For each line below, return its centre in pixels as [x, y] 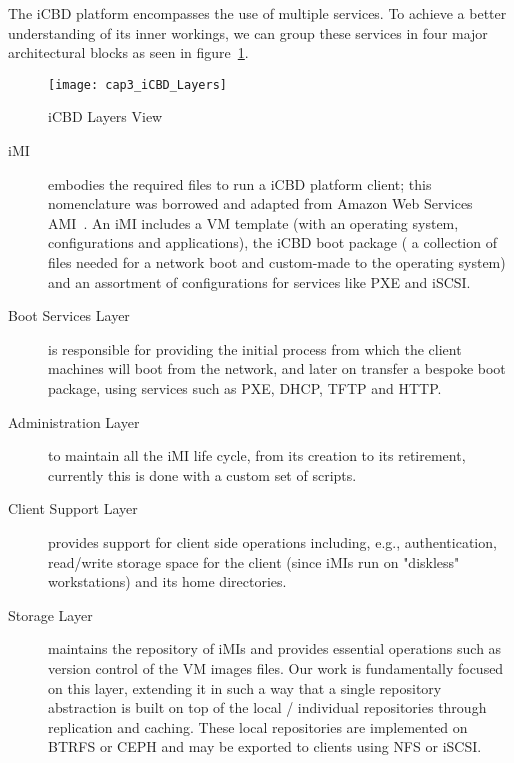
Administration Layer [74, 421]
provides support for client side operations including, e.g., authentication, [272, 541]
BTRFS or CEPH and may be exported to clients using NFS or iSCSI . [265, 746]
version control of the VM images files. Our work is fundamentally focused [276, 667]
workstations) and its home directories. [167, 581]
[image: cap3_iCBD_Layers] [137, 84]
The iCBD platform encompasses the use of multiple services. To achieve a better [257, 13]
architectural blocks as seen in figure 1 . [128, 52]
